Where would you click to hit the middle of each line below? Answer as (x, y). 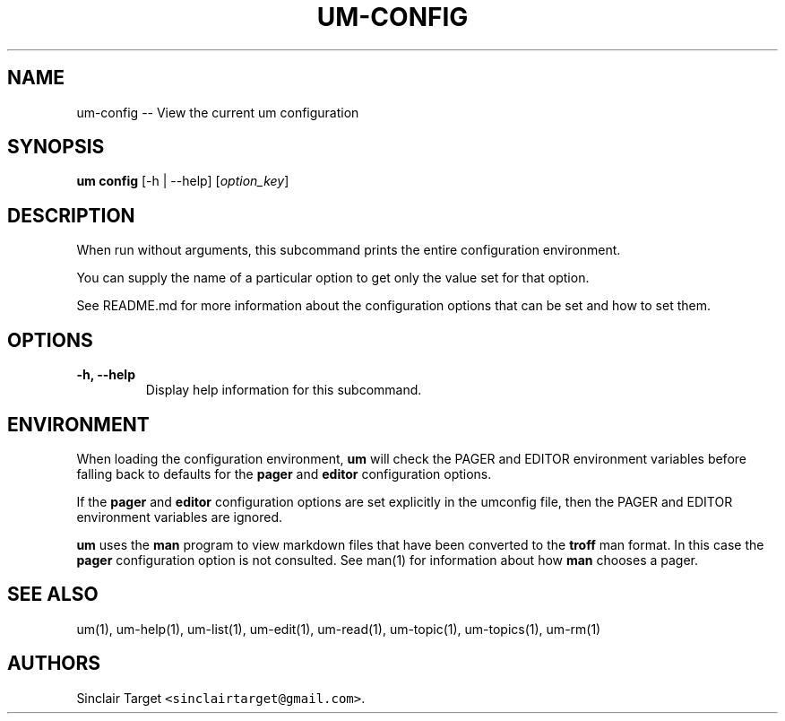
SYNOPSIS (56, 147)
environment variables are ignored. (180, 517)
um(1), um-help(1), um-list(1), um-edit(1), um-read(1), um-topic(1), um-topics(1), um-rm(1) (339, 629)
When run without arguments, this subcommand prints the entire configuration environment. (349, 250)
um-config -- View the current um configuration (218, 112)
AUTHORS (54, 664)
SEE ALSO (53, 595)
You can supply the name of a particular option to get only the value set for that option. (333, 278)
